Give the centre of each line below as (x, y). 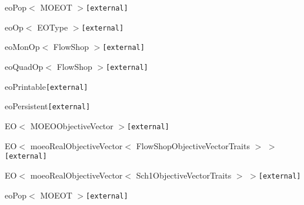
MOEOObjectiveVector (72, 125)
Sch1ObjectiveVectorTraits (184, 175)
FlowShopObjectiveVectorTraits (193, 145)
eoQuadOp (24, 66)
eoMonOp (22, 47)
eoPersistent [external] (48, 106)
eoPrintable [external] (46, 86)
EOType (53, 27)
